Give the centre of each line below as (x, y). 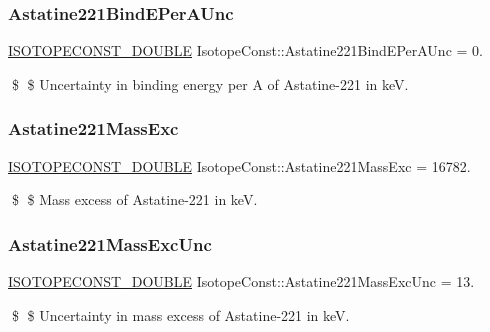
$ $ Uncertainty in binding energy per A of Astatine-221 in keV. (210, 83)
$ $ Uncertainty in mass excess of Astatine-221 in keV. (180, 314)
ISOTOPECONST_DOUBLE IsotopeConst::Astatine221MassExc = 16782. (239, 165)
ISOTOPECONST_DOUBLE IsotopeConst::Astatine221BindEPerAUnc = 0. (245, 50)
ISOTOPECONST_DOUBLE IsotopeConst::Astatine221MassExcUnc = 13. (241, 281)
